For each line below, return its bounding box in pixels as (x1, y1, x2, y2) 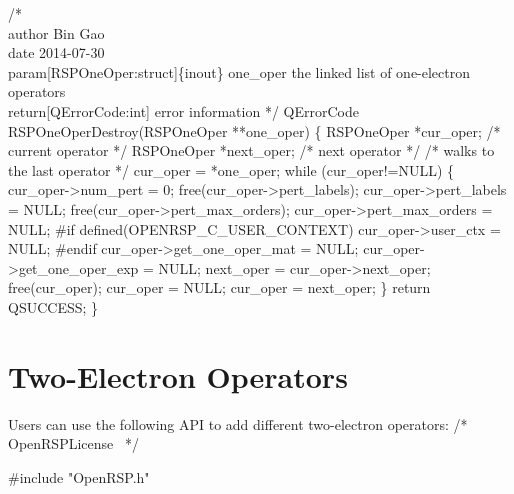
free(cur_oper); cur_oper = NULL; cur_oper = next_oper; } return (8, 277, 431, 298)
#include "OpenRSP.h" (8, 466, 150, 487)
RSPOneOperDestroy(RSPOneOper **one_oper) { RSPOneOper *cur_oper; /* (8, 120, 501, 141)
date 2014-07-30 (8, 42, 105, 63)
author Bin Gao (8, 22, 105, 43)
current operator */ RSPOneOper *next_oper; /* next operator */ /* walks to (8, 140, 495, 161)
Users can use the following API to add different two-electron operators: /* (8, 413, 468, 434)
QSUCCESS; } (8, 296, 99, 317)
